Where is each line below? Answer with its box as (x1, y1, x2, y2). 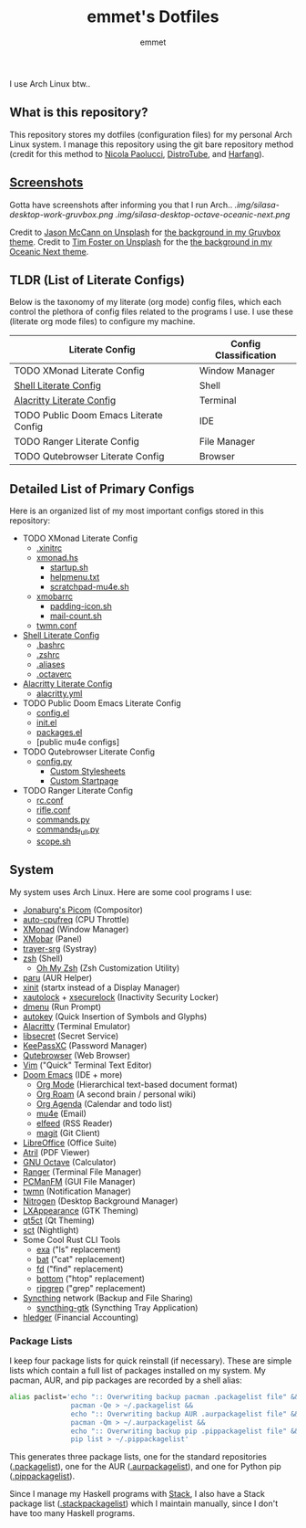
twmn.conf (36, 620, 77, 631)
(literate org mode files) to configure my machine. (9, 316, 196, 327)
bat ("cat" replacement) (36, 1253, 126, 1264)
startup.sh (49, 562, 88, 573)
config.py (36, 756, 73, 767)
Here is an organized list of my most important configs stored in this (9, 505, 264, 517)
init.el (36, 717, 57, 728)
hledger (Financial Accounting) (22, 1312, 139, 1323)
